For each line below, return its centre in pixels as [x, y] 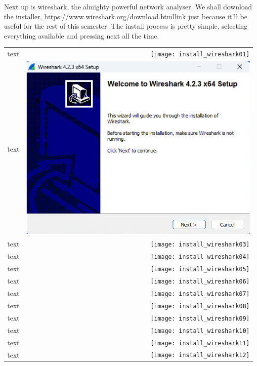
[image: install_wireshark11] [200, 343]
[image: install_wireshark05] [200, 269]
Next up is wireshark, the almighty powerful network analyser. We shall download [128, 6]
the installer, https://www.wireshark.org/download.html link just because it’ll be [126, 16]
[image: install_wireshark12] [200, 355]
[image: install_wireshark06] [200, 282]
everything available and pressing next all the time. [82, 35]
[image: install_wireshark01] [200, 55]
